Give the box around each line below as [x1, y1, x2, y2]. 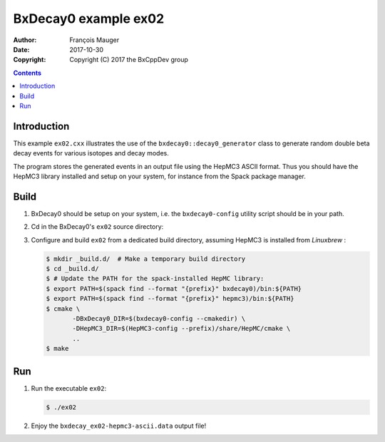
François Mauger [69, 36, 120, 44]
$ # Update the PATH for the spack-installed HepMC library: [46, 274, 265, 283]
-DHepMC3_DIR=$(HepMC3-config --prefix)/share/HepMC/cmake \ [72, 324, 291, 333]
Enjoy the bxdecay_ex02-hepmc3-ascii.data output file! [31, 421, 207, 430]
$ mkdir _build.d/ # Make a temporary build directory [46, 255, 246, 263]
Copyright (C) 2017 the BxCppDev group [69, 56, 189, 64]
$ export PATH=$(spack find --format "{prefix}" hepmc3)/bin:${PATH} [46, 294, 294, 303]
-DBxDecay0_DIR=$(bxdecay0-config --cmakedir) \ [72, 314, 246, 322]
